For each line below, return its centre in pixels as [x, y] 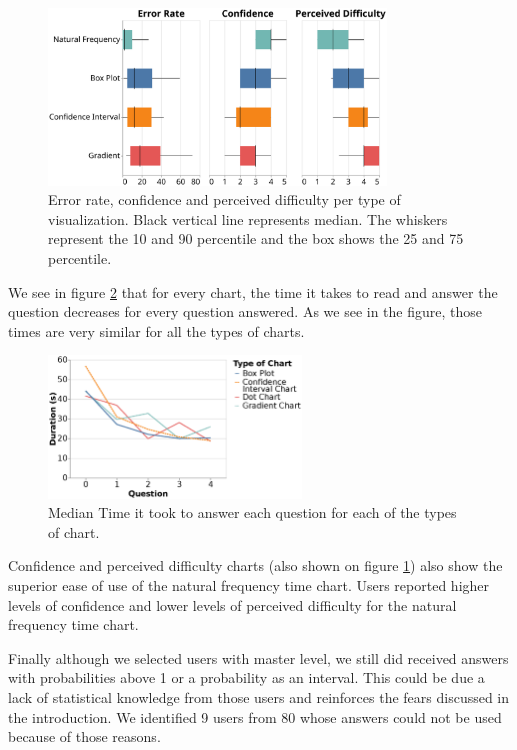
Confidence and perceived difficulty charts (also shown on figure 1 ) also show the [255, 565]
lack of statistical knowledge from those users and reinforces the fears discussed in [259, 696]
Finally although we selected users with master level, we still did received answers [258, 657]
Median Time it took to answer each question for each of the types [252, 512]
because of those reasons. [84, 736]
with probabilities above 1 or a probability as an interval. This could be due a [246, 677]
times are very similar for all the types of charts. [156, 330]
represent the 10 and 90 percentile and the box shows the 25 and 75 [256, 238]
